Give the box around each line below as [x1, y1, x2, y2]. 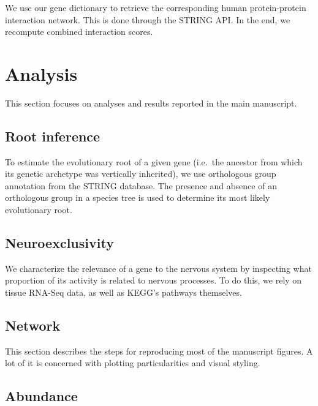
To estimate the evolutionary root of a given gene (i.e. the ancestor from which [5, 155, 303, 168]
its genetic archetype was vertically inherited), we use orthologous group [5, 167, 276, 180]
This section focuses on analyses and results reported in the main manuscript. [5, 96, 297, 109]
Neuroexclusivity [5, 233, 114, 252]
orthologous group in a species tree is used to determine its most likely [5, 191, 270, 204]
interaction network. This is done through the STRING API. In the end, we [5, 13, 290, 26]
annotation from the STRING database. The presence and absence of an [5, 179, 277, 192]
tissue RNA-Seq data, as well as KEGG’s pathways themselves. [5, 286, 242, 299]
